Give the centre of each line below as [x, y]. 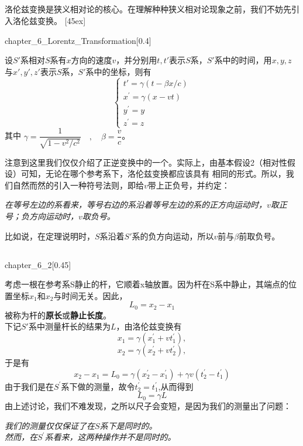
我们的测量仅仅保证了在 [50, 425]
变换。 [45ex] [61, 20]
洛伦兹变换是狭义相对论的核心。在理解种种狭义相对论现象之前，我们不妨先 [148, 9]
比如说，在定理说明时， [50, 236]
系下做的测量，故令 [98, 386]
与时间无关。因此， [90, 295]
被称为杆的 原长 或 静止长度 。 [58, 315]
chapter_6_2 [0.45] [38, 264]
